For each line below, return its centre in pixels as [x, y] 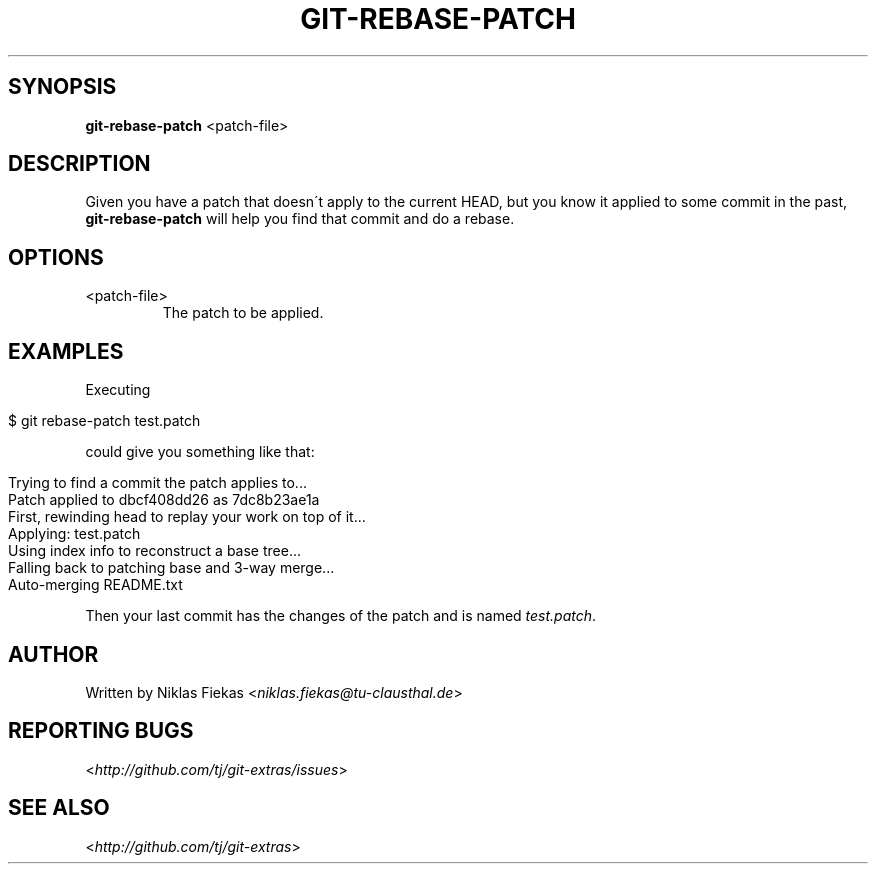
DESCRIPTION [79, 164]
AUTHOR [53, 654]
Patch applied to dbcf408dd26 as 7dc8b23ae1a [164, 500]
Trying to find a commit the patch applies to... [157, 483]
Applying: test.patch [74, 534]
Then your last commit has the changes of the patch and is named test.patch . [341, 616]
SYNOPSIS [62, 87]
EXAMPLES [66, 351]
